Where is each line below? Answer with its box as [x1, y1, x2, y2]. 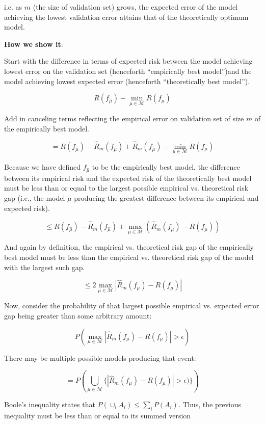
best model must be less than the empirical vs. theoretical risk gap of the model [4, 251, 254, 262]
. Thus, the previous [178, 399, 241, 409]
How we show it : [4, 38, 63, 49]
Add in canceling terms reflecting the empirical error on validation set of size [4, 113, 244, 124]
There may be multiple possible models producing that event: [4, 352, 196, 363]
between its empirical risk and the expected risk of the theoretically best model [4, 172, 252, 183]
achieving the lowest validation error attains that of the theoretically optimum [4, 11, 249, 22]
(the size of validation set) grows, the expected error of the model [33, 2, 237, 12]
